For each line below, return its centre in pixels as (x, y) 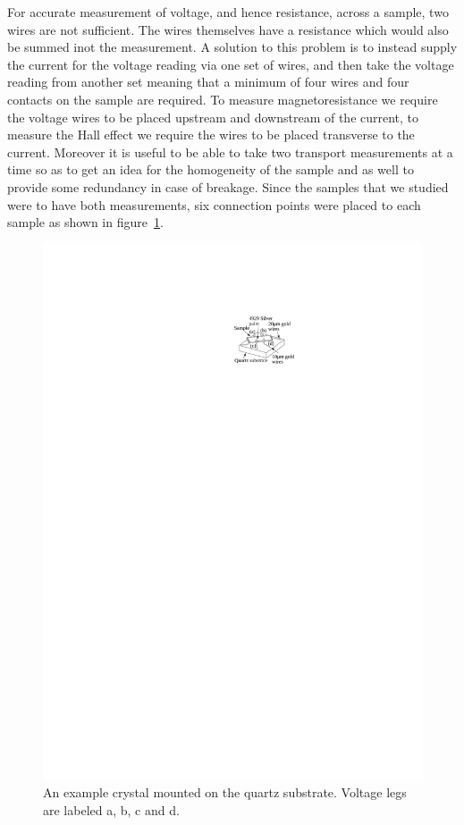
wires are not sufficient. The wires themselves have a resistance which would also (228, 29)
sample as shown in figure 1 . (85, 222)
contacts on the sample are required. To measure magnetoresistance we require (223, 99)
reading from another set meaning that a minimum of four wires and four (208, 82)
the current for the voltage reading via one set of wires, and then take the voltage (231, 64)
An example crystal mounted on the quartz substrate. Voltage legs (225, 792)
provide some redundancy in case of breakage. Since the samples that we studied (228, 186)
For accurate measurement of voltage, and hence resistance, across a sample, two (228, 12)
